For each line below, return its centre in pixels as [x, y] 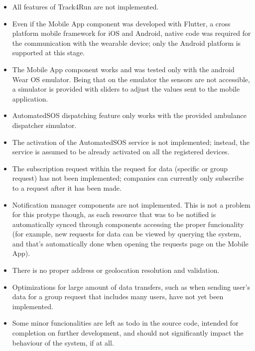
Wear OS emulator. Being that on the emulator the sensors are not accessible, [131, 79]
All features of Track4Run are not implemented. [85, 6]
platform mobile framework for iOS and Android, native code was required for [131, 33]
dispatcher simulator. [44, 125]
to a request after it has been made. [67, 187]
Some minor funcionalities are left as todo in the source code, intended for [125, 323]
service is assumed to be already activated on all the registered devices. [121, 152]
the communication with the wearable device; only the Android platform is [127, 43]
